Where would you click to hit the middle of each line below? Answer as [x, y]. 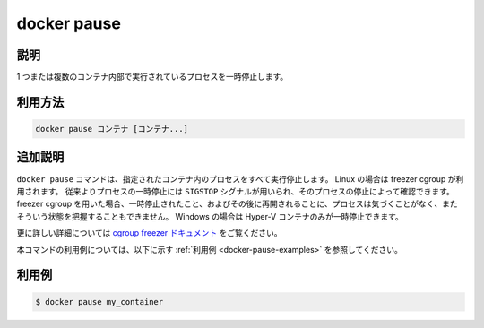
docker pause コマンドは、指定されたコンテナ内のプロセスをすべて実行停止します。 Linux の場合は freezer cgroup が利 [240, 178]
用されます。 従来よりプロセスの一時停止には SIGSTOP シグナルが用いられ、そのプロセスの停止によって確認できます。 [235, 191]
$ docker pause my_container [99, 302]
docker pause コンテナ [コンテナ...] [112, 129]
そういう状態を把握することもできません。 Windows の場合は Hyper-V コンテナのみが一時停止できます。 [210, 216]
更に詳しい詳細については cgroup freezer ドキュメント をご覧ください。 [149, 233]
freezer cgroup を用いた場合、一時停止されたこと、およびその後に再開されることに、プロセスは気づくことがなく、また [238, 204]
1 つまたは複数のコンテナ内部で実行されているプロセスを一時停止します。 [152, 77]
